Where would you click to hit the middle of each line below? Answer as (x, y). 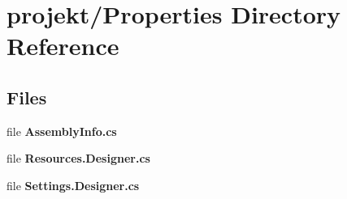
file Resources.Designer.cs (78, 158)
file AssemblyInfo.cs (62, 131)
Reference (63, 46)
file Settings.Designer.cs (73, 185)
